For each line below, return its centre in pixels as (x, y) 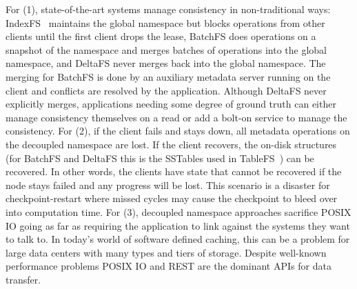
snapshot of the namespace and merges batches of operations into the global (166, 49)
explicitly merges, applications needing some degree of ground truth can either (171, 104)
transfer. (23, 279)
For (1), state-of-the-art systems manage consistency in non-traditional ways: (168, 9)
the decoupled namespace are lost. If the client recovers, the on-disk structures (171, 144)
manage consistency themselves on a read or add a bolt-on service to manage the (176, 117)
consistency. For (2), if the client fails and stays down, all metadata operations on (178, 131)
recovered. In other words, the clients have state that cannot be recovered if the (174, 171)
